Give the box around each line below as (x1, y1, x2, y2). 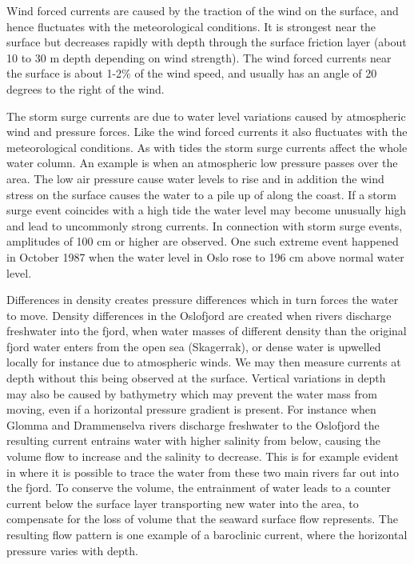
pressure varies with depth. (6, 542, 138, 558)
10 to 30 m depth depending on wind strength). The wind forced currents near (6, 49, 392, 66)
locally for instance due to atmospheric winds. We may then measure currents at (6, 354, 401, 370)
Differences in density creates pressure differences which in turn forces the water (6, 291, 399, 308)
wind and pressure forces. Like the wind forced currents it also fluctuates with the (6, 123, 408, 140)
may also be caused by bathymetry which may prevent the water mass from (6, 385, 377, 402)
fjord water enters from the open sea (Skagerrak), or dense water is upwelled (6, 338, 381, 354)
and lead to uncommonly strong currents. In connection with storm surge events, (6, 217, 403, 234)
